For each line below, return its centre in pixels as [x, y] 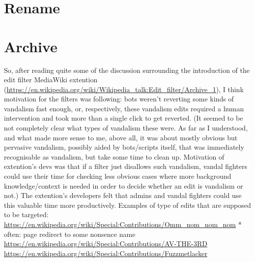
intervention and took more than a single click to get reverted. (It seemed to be [124, 118]
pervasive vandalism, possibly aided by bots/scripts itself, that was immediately [124, 147]
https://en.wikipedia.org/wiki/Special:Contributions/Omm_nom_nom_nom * [123, 224]
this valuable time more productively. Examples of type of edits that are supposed [127, 205]
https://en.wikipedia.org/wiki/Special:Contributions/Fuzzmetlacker [106, 253]
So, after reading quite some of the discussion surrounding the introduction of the [127, 70]
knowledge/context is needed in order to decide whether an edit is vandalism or [124, 185]
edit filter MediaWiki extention [51, 80]
